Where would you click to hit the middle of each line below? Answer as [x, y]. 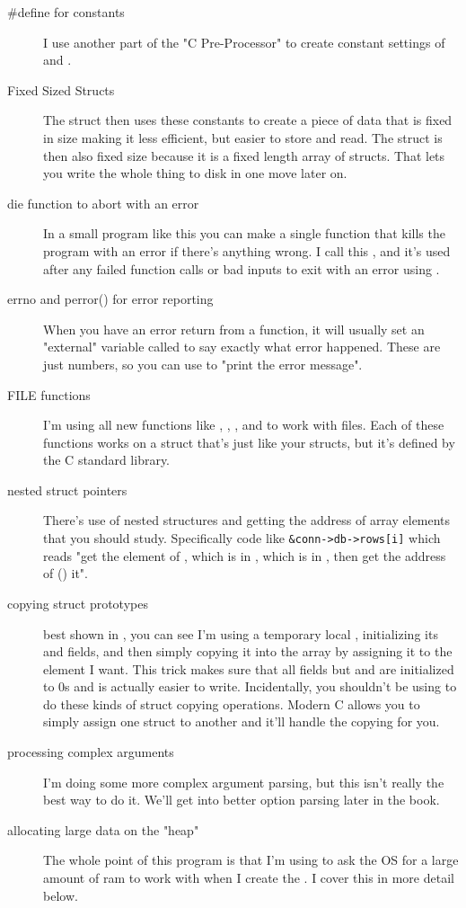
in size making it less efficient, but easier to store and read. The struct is [243, 137]
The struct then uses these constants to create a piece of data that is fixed [248, 120]
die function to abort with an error [103, 203]
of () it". [66, 573]
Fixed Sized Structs [61, 89]
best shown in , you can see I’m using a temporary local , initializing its [241, 633]
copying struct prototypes [78, 603]
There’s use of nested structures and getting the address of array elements [247, 520]
